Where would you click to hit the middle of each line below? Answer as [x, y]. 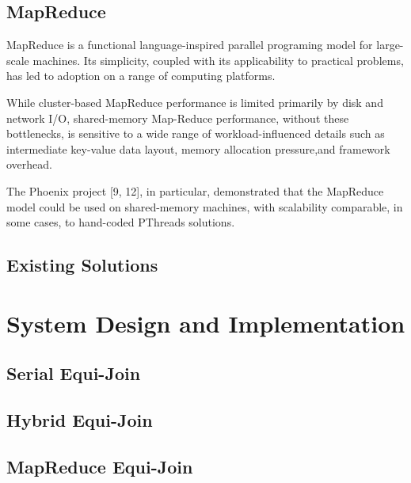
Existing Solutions [82, 265]
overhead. [29, 164]
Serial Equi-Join [74, 373]
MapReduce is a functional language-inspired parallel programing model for [190, 45]
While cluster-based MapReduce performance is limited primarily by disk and [195, 102]
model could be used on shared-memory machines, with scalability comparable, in [205, 206]
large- [390, 45]
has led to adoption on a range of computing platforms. [141, 76]
